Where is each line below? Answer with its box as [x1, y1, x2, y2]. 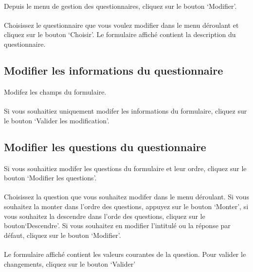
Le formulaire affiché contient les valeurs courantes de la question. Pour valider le [4, 249, 246, 259]
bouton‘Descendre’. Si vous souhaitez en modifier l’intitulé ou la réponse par [4, 220, 231, 231]
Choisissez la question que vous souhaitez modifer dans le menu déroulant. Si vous [4, 192, 249, 202]
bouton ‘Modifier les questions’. [4, 173, 97, 183]
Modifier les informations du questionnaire [4, 62, 223, 78]
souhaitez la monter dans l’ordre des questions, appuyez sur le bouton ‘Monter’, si [4, 201, 249, 212]
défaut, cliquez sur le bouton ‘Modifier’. [4, 230, 121, 240]
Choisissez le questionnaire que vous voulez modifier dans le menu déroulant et [4, 19, 239, 30]
